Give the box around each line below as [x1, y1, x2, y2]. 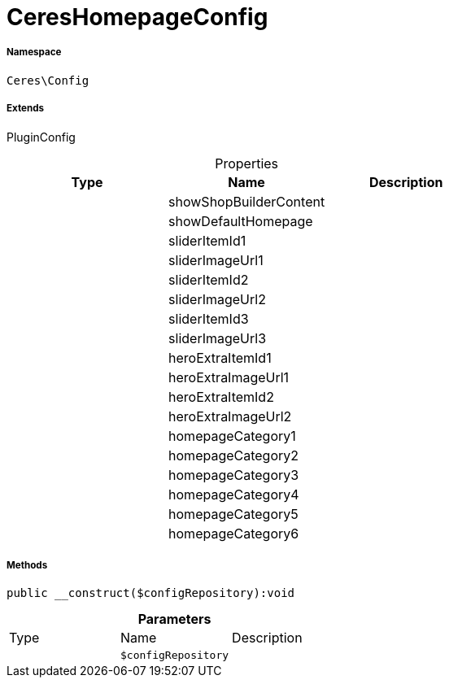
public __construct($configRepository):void [7, 586, 295, 600]
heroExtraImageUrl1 [168, 368, 290, 386]
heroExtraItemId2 [168, 388, 274, 405]
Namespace [7, 46, 62, 59]
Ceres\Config [7, 73, 89, 87]
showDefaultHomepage [168, 212, 313, 229]
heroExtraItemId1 [168, 349, 272, 366]
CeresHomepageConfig [7, 3, 268, 31]
